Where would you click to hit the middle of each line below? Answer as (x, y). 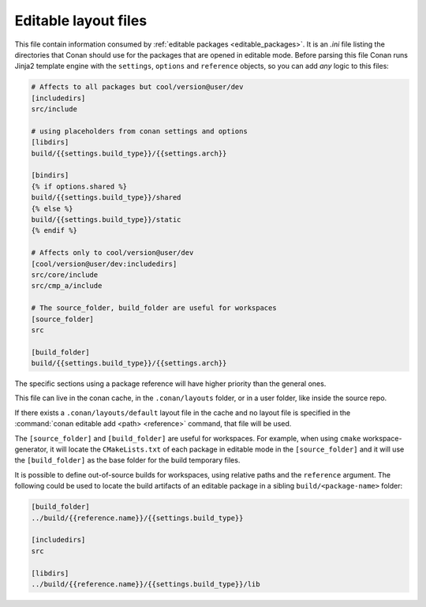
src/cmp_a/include (67, 286)
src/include (54, 109)
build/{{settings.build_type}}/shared (106, 198)
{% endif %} (54, 230)
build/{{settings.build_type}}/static (106, 220)
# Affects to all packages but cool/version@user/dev (137, 87)
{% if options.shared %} (79, 186)
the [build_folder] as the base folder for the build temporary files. (127, 460)
